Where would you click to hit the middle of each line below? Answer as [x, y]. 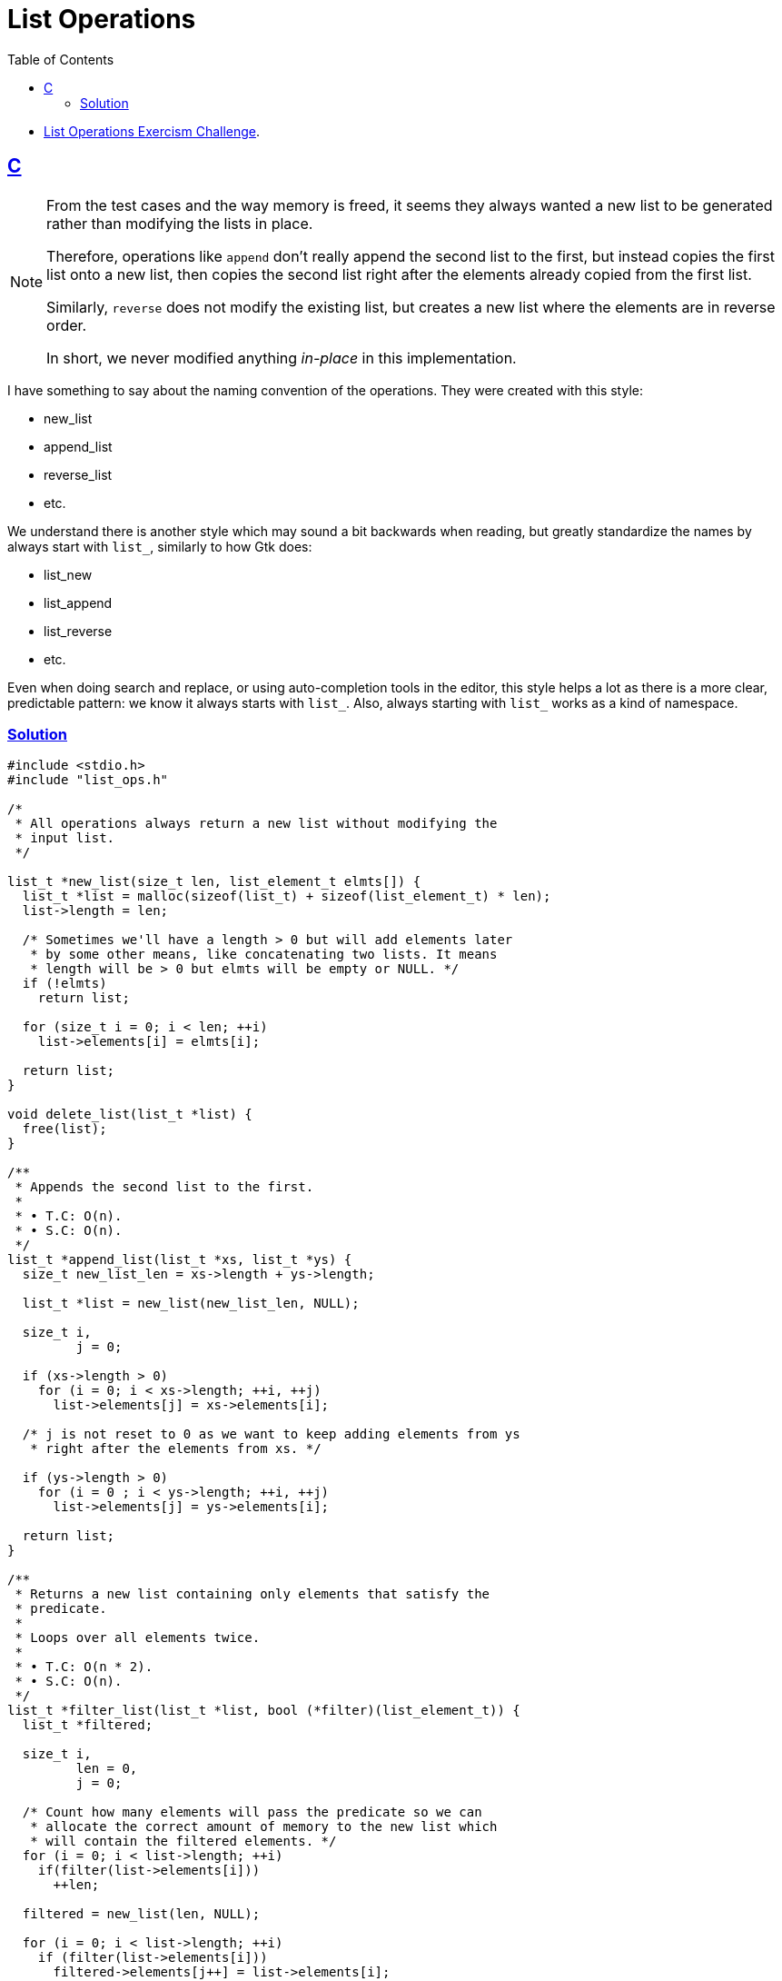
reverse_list [78, 474]
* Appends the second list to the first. [164, 1187]
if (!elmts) [64, 984]
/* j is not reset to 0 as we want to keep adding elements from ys [271, 1434]
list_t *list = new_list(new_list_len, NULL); [191, 1304]
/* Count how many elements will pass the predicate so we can [252, 1812]
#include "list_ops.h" [88, 780]
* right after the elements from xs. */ [176, 1449]
